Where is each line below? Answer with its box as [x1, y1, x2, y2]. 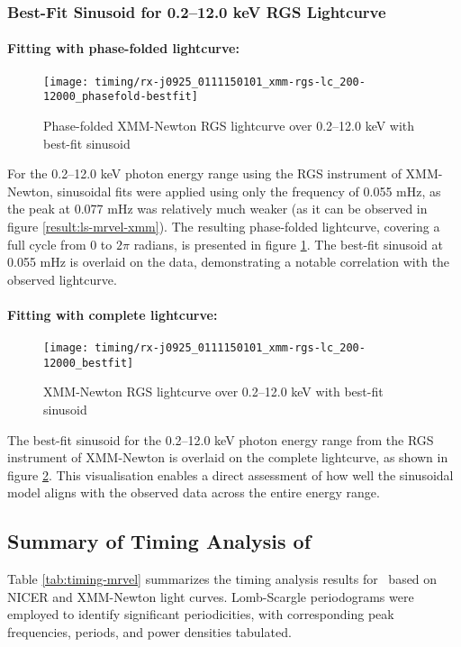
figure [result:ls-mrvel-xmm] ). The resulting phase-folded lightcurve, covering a [7, 216, 440, 235]
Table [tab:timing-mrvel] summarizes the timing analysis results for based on [7, 570, 438, 588]
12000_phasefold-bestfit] [43, 90, 198, 104]
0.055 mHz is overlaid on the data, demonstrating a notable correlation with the [7, 252, 450, 271]
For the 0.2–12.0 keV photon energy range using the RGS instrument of [7, 164, 402, 183]
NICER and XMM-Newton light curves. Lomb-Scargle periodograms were [7, 587, 414, 606]
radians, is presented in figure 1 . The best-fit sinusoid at [133, 234, 443, 253]
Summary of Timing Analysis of [7, 527, 312, 555]
